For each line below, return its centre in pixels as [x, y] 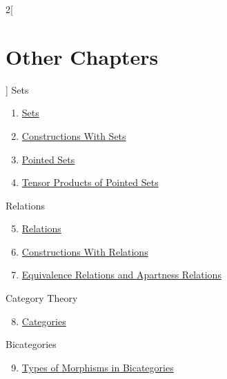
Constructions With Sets [74, 135]
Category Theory [42, 298]
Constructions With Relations [85, 251]
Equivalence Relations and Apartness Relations [121, 275]
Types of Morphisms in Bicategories [98, 367]
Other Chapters [82, 56]
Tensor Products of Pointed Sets [90, 182]
